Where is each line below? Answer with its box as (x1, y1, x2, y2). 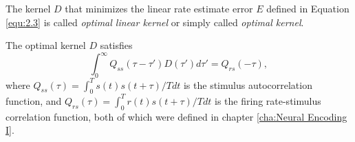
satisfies (100, 38, 133, 52)
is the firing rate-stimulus (215, 93, 321, 108)
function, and (6, 93, 62, 108)
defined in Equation (266, 1, 349, 15)
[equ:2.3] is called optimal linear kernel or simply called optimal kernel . (6, 14, 304, 29)
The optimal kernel (6, 38, 86, 52)
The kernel (6, 1, 51, 15)
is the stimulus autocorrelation (183, 77, 312, 92)
